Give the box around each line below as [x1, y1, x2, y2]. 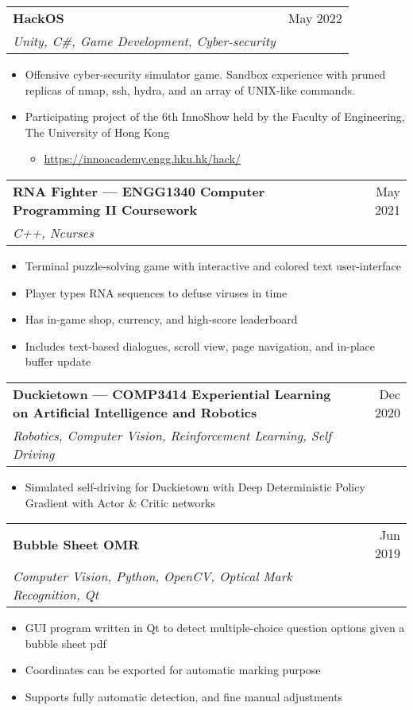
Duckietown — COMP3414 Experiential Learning [13, 384, 331, 403]
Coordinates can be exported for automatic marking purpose [25, 662, 321, 678]
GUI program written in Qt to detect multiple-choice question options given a [25, 619, 405, 636]
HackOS [13, 9, 64, 27]
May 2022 [288, 9, 342, 27]
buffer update [25, 353, 91, 370]
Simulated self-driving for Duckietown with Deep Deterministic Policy [25, 478, 365, 495]
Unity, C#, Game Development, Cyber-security [13, 32, 276, 50]
